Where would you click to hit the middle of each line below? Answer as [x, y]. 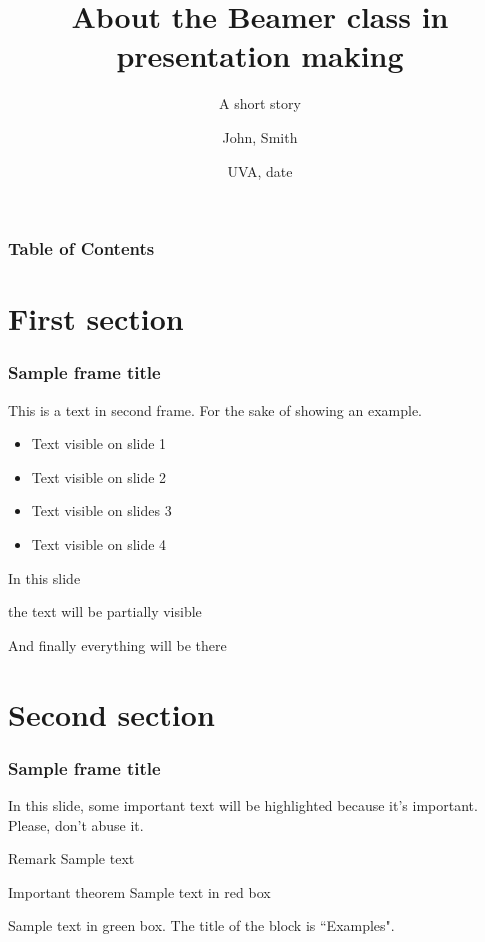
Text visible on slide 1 [99, 443]
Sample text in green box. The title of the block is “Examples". [201, 925]
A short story [260, 103]
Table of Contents [81, 248]
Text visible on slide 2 [99, 476]
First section [96, 318]
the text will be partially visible [105, 611]
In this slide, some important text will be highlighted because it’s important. [243, 804]
